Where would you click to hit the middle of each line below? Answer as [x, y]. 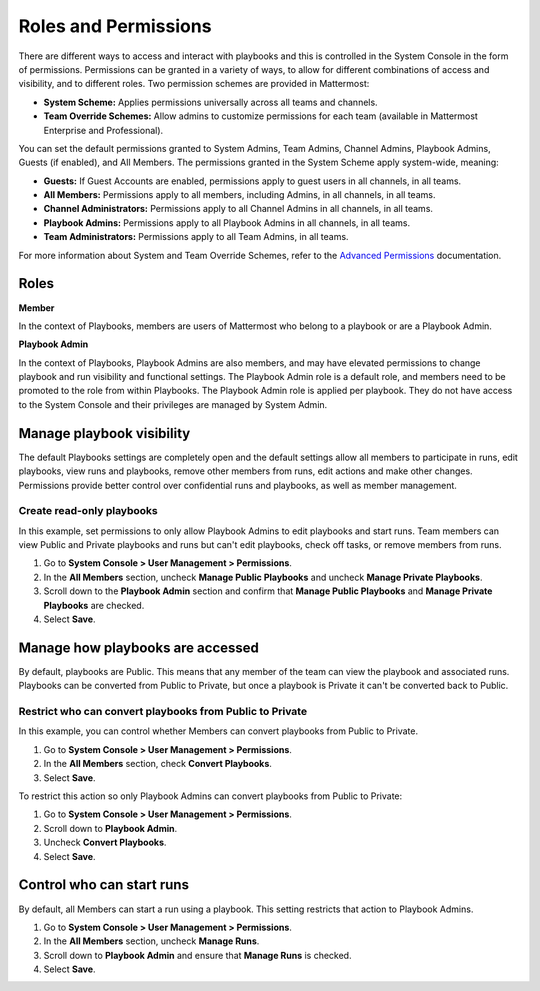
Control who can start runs [104, 885]
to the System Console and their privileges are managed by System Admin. [173, 404]
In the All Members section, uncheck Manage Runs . [151, 941]
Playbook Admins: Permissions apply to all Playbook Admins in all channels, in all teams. [226, 222]
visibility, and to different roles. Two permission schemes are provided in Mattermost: [194, 84]
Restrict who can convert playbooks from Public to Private [163, 712]
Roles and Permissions [115, 26]
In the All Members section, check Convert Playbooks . [157, 764]
